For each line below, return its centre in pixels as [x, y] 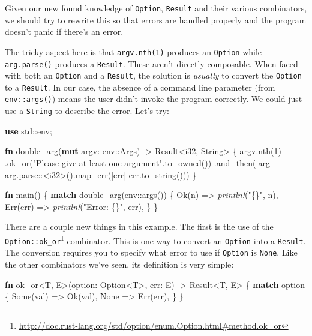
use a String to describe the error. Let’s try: [87, 111]
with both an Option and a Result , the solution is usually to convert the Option [153, 75]
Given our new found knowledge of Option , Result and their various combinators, [156, 8]
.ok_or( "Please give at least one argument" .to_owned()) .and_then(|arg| [139, 162]
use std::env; [28, 130]
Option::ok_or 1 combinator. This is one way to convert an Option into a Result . [155, 239]
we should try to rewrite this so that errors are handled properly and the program [156, 19]
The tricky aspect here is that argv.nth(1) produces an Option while [133, 51]
